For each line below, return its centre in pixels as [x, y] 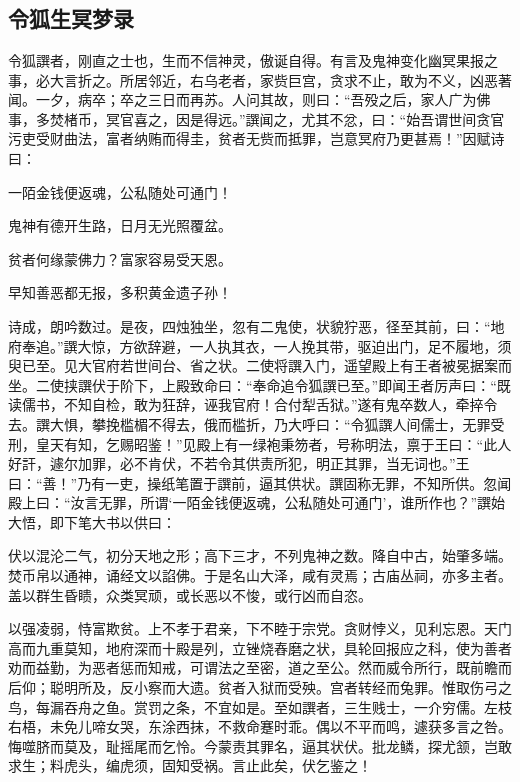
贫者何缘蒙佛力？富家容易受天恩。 [120, 258]
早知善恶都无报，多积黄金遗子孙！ [120, 292]
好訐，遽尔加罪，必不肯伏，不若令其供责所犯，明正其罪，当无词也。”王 [239, 463]
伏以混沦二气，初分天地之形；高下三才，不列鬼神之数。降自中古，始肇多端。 [260, 555]
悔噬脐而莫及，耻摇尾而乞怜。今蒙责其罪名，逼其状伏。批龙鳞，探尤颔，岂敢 [260, 745]
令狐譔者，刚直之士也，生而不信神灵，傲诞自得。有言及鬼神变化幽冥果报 [246, 60]
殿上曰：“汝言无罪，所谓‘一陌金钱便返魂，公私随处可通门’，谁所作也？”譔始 [256, 502]
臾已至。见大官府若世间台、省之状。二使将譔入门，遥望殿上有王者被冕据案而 [260, 365]
